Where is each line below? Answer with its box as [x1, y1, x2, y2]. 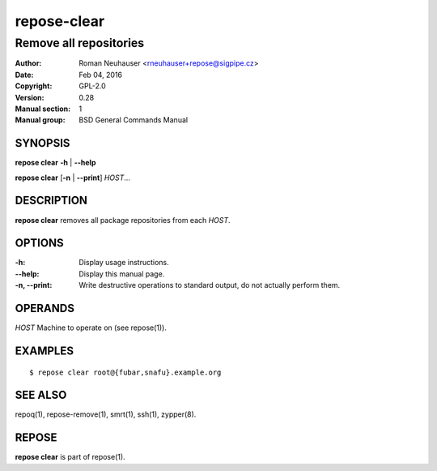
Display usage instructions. [78, 258, 169, 268]
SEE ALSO [15, 388, 67, 402]
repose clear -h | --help [15, 158, 96, 168]
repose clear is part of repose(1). [15, 452, 125, 462]
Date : [15, 70, 34, 79]
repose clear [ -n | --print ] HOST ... [15, 173, 131, 182]
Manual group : [15, 115, 66, 125]
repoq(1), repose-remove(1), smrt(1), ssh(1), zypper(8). [15, 409, 197, 419]
